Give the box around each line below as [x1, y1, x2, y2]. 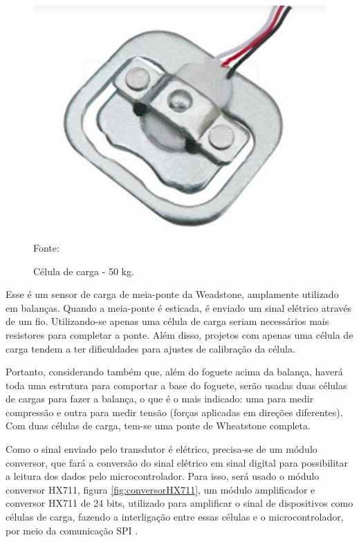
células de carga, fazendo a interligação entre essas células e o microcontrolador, [6, 510, 344, 524]
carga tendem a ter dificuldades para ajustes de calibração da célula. [6, 341, 295, 355]
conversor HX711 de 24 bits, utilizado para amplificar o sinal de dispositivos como [6, 496, 353, 510]
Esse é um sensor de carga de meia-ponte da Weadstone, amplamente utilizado [6, 287, 339, 301]
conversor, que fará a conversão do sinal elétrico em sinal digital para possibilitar [6, 455, 349, 469]
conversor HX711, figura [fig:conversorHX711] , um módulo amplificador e [6, 482, 315, 496]
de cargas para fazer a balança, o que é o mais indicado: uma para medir [6, 391, 314, 406]
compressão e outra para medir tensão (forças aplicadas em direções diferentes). [6, 404, 343, 419]
